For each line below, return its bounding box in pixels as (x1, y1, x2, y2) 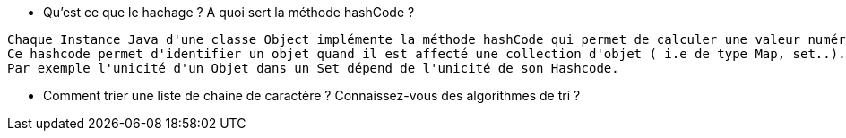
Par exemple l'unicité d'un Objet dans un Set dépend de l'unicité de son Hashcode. (7, 61, 619, 75)
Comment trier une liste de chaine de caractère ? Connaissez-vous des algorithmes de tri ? (43, 88, 581, 103)
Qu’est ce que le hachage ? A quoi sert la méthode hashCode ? (43, 4, 415, 20)
